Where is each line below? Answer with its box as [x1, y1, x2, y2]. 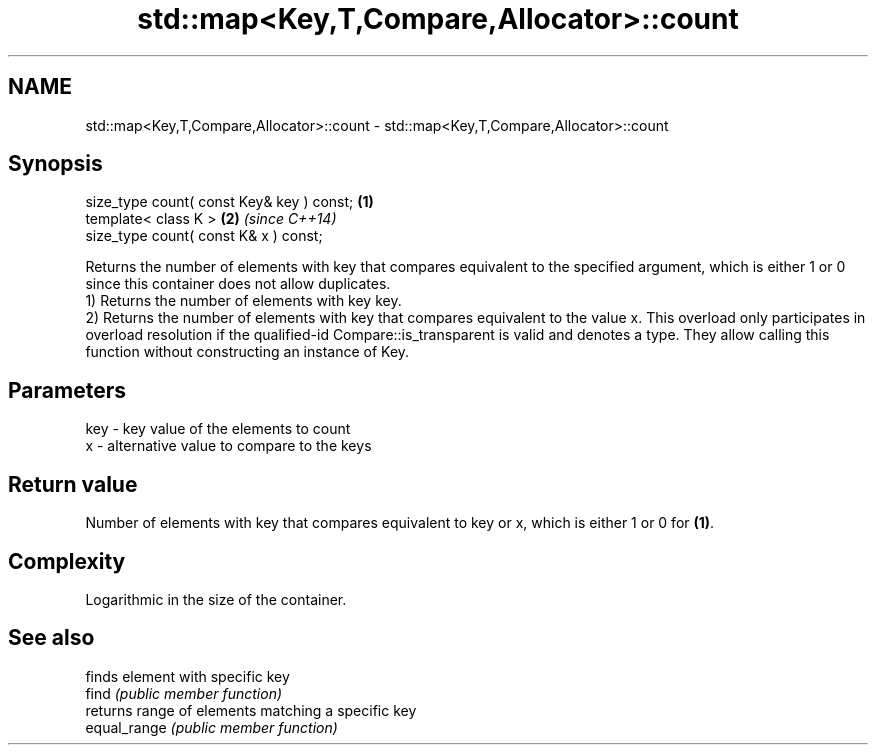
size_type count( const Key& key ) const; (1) [85, 193, 374, 211]
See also [8, 625, 95, 651]
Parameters [8, 377, 126, 403]
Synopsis [8, 151, 103, 177]
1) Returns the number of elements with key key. [85, 292, 402, 310]
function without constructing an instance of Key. [85, 343, 410, 361]
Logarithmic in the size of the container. [85, 590, 347, 608]
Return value [8, 471, 138, 497]
